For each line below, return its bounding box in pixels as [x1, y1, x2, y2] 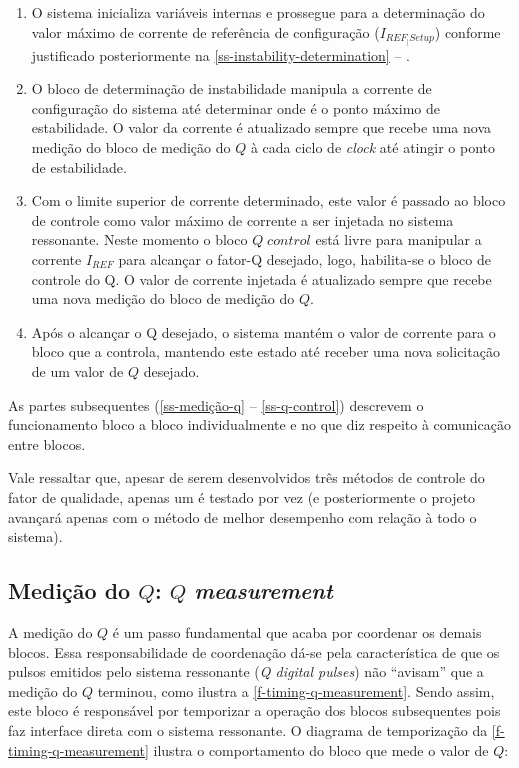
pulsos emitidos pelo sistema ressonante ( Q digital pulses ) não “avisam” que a [8, 661, 484, 682]
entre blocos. [8, 433, 86, 454]
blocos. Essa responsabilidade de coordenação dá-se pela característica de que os [8, 641, 500, 662]
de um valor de [31, 361, 124, 381]
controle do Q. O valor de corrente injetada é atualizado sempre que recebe [31, 268, 492, 289]
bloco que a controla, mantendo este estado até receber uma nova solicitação [31, 341, 500, 362]
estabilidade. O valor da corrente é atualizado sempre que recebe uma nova [31, 117, 491, 138]
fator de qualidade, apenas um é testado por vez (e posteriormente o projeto [8, 486, 476, 507]
